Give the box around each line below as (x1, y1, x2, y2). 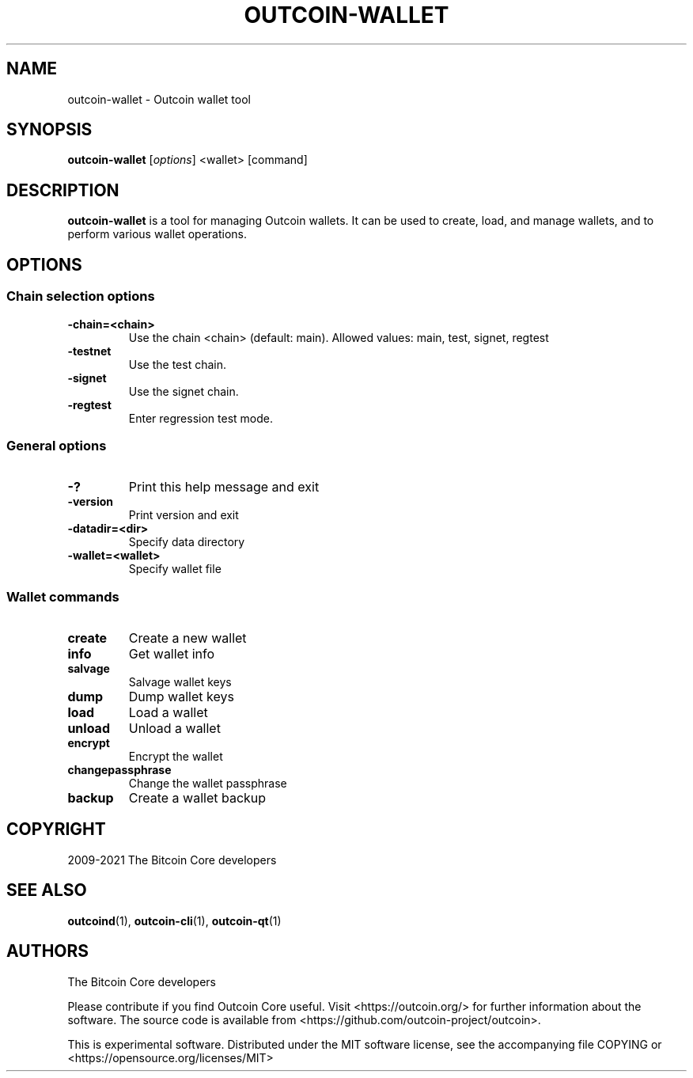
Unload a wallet (128, 720, 221, 736)
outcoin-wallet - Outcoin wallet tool (67, 92, 251, 106)
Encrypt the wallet (128, 750, 223, 763)
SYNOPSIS (6, 120, 93, 140)
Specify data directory (128, 535, 245, 549)
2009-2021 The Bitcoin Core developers (67, 852, 277, 867)
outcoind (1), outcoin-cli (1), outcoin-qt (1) (67, 913, 282, 928)
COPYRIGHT (6, 819, 106, 840)
